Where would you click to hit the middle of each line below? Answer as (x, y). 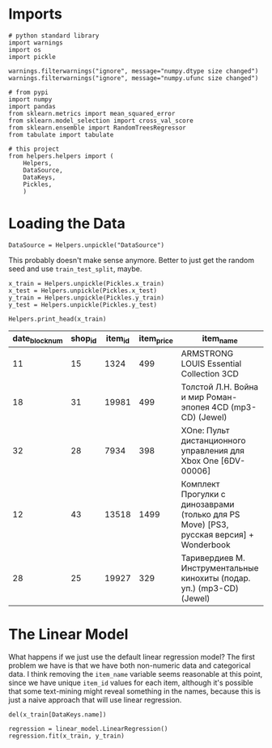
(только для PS (210, 515)
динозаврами (208, 504)
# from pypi (28, 92)
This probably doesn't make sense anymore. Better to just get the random (132, 260)
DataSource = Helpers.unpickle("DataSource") (86, 245)
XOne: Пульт (205, 431)
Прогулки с (203, 495)
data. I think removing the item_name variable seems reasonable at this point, (136, 674)
